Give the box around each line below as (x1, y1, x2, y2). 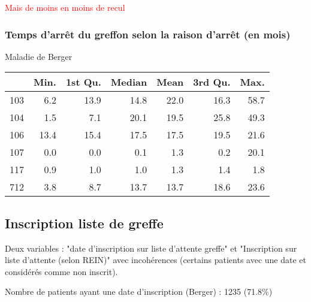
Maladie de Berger (5, 50, 73, 62)
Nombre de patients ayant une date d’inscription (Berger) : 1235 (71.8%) (5, 285, 273, 298)
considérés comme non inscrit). (5, 265, 118, 277)
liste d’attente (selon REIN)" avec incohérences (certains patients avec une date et (5, 253, 307, 266)
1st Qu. (65, 75, 101, 89)
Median (110, 75, 147, 89)
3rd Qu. (193, 75, 231, 89)
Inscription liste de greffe (5, 213, 164, 232)
